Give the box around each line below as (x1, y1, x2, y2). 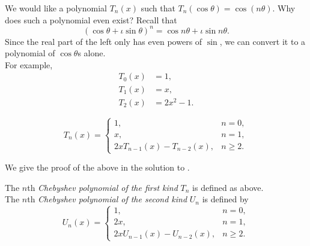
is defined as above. (192, 181, 264, 193)
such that (141, 2, 175, 14)
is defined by (202, 193, 249, 205)
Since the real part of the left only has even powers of (5, 35, 202, 47)
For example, (5, 58, 53, 71)
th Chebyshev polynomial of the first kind (27, 181, 178, 193)
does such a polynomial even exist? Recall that (5, 13, 177, 26)
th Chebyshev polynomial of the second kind (27, 193, 187, 205)
